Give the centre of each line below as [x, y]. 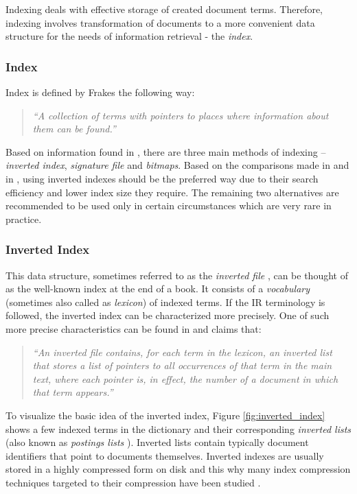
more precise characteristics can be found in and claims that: [134, 328]
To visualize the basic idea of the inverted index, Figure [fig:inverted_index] [165, 415]
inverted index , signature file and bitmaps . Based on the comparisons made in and [177, 165]
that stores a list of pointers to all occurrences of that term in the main [182, 365]
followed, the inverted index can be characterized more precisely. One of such [168, 315]
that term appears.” [73, 392]
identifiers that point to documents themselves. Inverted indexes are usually [165, 455]
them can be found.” [74, 129]
